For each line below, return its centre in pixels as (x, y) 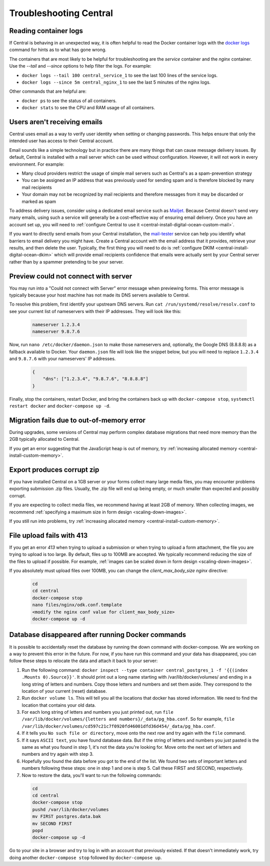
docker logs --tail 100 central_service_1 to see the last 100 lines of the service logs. (120, 75)
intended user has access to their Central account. (61, 141)
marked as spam (39, 201)
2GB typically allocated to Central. (44, 439)
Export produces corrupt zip (54, 470)
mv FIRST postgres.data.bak (66, 817)
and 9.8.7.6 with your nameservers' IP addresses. (62, 359)
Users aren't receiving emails (56, 122)
